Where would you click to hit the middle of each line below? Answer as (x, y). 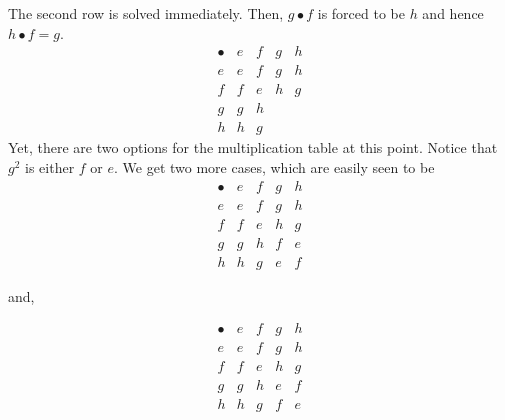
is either (50, 166)
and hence (453, 13)
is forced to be (361, 13)
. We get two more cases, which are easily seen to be (274, 166)
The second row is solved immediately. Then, (146, 13)
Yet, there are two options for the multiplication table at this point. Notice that (253, 147)
